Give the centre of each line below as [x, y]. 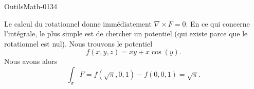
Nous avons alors [31, 61]
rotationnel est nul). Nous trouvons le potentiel [78, 43]
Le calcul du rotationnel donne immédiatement [78, 23]
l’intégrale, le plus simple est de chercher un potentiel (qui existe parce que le [126, 34]
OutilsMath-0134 [31, 6]
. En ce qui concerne [218, 23]
